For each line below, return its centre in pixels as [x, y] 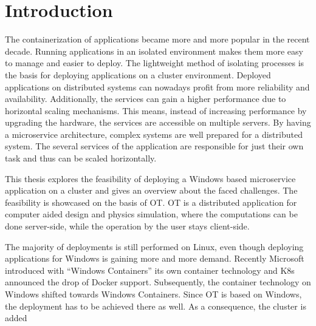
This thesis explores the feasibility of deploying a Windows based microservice [150, 178]
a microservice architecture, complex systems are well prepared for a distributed [154, 134]
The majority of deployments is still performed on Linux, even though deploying [154, 246]
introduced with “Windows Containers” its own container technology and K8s [150, 270]
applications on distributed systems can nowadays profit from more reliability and [157, 87]
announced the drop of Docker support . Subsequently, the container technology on [158, 282]
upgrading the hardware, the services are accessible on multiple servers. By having [158, 122]
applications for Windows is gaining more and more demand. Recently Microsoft [155, 258]
